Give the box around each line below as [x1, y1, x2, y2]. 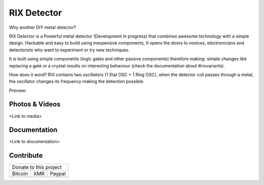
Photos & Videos [9, 100, 61, 108]
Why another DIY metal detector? [9, 24, 76, 30]
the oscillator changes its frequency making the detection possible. [9, 79, 144, 84]
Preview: [9, 87, 27, 93]
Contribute [9, 151, 43, 160]
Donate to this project [12, 164, 62, 171]
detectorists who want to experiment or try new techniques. [9, 47, 130, 53]
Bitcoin [12, 170, 28, 177]
